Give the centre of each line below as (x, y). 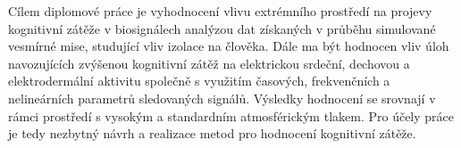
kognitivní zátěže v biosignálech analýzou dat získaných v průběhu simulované (222, 28)
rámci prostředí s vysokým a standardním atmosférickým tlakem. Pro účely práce (231, 115)
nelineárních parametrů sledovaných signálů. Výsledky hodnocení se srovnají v (222, 98)
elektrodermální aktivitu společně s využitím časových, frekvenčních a (199, 81)
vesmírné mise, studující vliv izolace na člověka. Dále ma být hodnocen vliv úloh (229, 46)
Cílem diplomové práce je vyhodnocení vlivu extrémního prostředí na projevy (220, 11)
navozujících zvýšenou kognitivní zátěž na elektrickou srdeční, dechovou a (209, 63)
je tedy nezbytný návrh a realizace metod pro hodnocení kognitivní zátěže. (212, 133)
